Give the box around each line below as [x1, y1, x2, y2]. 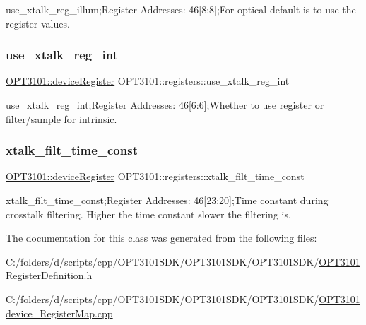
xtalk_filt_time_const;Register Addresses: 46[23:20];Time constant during [6, 193, 329, 207]
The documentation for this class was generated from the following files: [6, 230, 317, 245]
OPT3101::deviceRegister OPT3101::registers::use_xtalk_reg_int [6, 73, 290, 88]
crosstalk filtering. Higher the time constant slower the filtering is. [6, 206, 291, 221]
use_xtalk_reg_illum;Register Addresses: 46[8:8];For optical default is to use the [6, 2, 356, 16]
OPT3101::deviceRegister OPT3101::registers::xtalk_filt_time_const [6, 169, 305, 184]
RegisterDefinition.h [6, 268, 93, 283]
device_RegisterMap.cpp [6, 305, 113, 320]
